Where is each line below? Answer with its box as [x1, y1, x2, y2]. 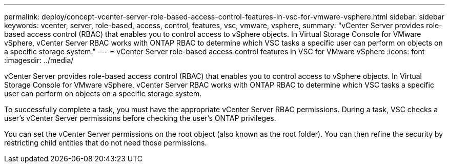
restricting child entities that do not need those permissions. [4, 138, 207, 147]
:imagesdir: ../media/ [4, 56, 74, 65]
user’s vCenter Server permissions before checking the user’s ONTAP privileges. [4, 114, 276, 122]
